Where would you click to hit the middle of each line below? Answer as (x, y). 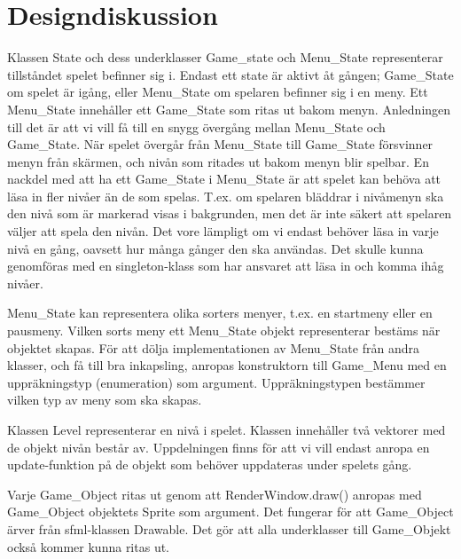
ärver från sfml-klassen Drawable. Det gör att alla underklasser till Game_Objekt (229, 528)
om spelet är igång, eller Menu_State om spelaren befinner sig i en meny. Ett (218, 92)
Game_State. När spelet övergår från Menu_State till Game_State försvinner (220, 144)
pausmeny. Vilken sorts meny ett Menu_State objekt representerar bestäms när (224, 331)
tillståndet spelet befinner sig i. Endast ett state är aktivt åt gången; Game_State (230, 74)
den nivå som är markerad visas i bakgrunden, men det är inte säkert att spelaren (230, 213)
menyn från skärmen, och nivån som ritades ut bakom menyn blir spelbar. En (218, 161)
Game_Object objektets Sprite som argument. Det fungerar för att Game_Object (230, 512)
